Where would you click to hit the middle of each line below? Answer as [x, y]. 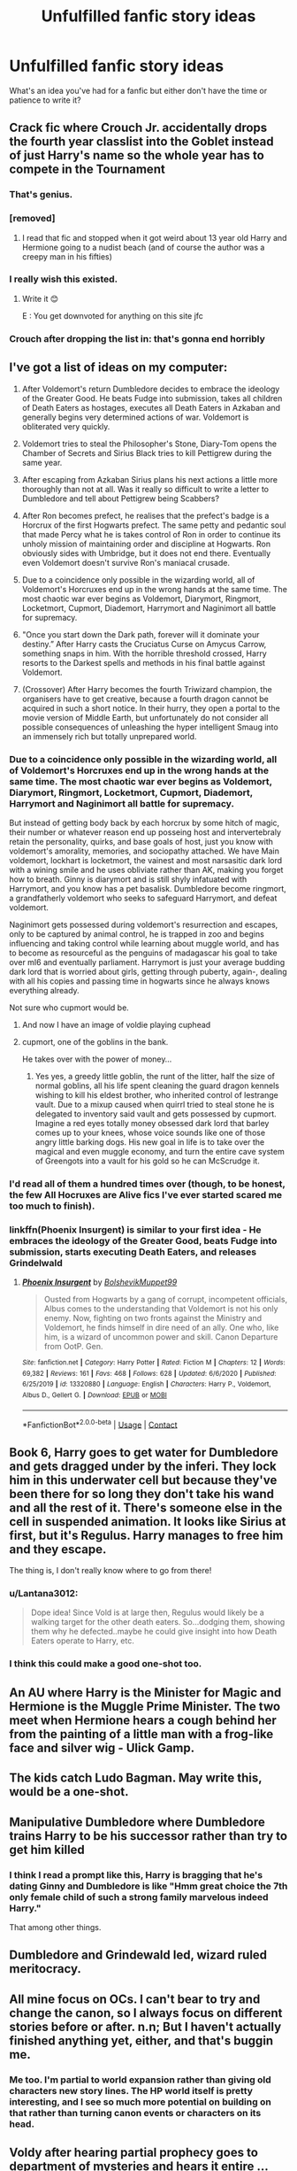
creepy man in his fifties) [67, 256]
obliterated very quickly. [66, 426]
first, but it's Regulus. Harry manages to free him [146, 1535]
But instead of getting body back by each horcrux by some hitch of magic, [145, 823]
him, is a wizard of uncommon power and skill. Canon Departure [161, 1337]
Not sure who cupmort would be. [69, 1008]
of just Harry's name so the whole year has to [137, 155]
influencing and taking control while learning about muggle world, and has [145, 943]
